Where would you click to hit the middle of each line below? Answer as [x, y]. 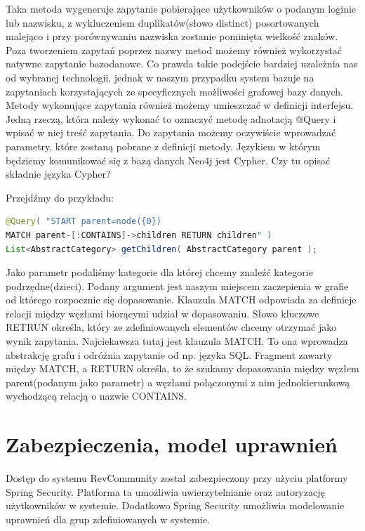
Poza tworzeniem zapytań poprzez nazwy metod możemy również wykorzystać [174, 50]
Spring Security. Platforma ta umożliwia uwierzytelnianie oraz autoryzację [165, 491]
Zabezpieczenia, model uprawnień [172, 444]
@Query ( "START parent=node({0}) [84, 222]
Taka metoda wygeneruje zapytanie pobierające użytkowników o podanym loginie [181, 8]
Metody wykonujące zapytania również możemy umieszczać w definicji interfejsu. [180, 105]
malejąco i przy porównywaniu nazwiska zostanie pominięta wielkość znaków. [172, 36]
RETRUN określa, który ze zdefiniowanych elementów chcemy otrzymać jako [171, 327]
